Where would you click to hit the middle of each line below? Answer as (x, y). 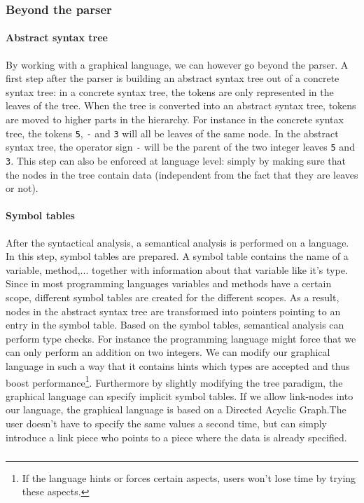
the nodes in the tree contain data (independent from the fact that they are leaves (182, 174)
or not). (22, 188)
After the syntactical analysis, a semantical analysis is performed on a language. (177, 242)
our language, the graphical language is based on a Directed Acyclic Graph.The (176, 409)
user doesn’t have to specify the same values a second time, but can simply (167, 423)
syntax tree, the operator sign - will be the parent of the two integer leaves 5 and (180, 147)
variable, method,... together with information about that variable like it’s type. (177, 269)
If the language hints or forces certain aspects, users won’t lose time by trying (189, 477)
